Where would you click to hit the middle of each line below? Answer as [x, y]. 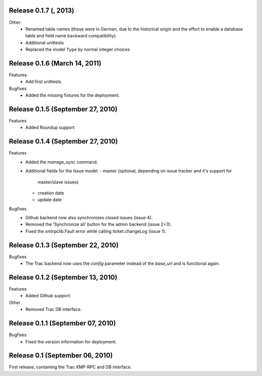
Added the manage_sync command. [62, 162]
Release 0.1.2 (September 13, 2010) [63, 277]
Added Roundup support [50, 128]
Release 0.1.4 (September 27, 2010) [64, 142]
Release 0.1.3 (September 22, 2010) [64, 245]
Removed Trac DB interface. [54, 309]
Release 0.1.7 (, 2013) [42, 10]
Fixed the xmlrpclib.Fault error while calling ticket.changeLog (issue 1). [96, 231]
